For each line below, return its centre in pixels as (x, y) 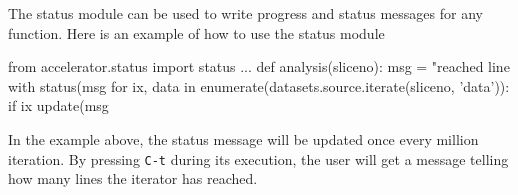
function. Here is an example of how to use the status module (196, 32)
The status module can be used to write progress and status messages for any (245, 13)
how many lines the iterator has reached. (133, 178)
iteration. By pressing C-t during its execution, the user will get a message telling (258, 158)
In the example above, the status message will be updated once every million (243, 138)
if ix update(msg (58, 105)
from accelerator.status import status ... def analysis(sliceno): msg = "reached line (259, 66)
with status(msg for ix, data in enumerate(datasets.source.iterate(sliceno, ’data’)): (259, 85)
